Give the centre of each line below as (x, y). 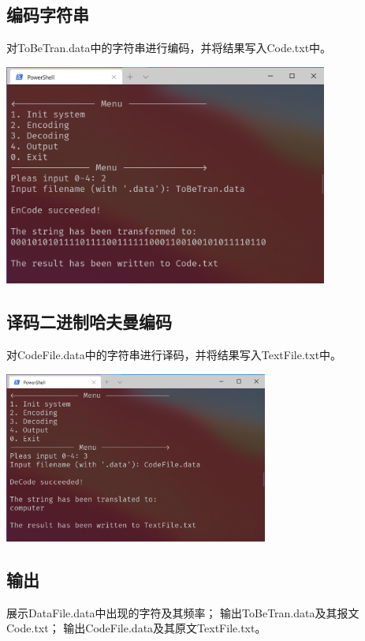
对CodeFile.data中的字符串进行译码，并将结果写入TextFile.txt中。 (174, 355)
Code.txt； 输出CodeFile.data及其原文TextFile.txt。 (136, 628)
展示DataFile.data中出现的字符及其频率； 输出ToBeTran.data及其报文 (183, 612)
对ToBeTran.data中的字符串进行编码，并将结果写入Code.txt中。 (169, 48)
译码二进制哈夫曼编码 (89, 322)
